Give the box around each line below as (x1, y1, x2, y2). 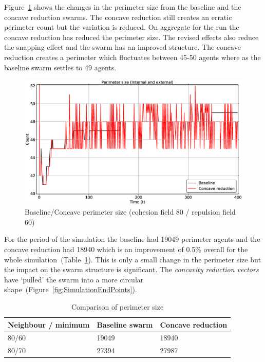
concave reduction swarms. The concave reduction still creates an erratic (4, 11, 232, 22)
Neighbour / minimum (8, 319, 90, 330)
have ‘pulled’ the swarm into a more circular (4, 274, 144, 284)
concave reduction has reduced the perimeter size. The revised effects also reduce (4, 31, 259, 42)
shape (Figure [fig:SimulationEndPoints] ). (4, 284, 137, 295)
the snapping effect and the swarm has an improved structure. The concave (4, 42, 241, 52)
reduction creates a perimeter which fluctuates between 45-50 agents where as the (4, 51, 261, 62)
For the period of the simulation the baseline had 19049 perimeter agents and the (4, 234, 260, 244)
